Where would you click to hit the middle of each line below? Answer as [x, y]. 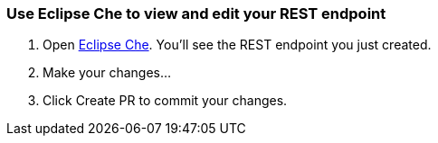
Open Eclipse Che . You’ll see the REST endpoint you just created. [237, 45]
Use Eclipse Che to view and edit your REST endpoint [196, 13]
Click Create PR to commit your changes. [165, 101]
